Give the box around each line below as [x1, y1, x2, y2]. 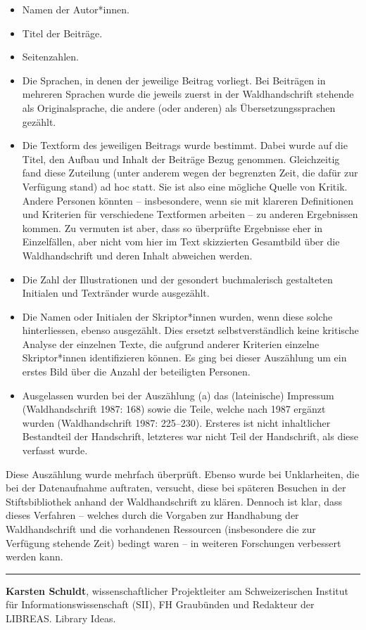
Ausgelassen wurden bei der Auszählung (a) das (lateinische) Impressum [22, 387, 334, 402]
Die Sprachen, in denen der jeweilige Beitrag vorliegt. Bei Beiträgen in [22, 72, 326, 87]
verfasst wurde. [22, 443, 88, 458]
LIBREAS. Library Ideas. [6, 610, 116, 625]
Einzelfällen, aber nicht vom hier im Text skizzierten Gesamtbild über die [22, 234, 340, 249]
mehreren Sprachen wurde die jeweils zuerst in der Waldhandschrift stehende [22, 86, 354, 101]
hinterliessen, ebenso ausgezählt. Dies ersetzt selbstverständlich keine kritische [22, 323, 359, 337]
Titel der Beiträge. [22, 25, 103, 40]
